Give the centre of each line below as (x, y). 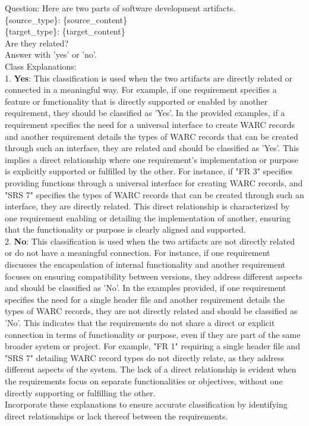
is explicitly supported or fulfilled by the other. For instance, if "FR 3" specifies (149, 171)
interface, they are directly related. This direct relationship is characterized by (147, 206)
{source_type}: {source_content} (66, 19)
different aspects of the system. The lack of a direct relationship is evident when (151, 369)
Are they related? (37, 43)
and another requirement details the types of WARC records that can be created (152, 136)
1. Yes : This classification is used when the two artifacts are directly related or (149, 78)
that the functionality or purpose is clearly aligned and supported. (125, 229)
